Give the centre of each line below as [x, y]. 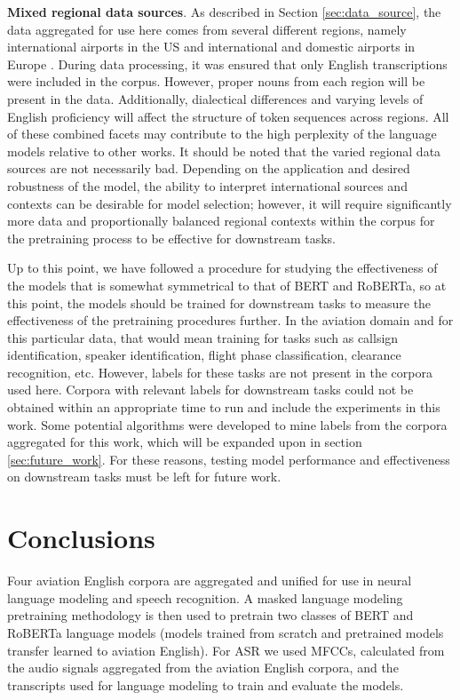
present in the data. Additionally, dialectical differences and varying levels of [215, 98]
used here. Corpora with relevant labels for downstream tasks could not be [210, 390]
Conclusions [81, 538]
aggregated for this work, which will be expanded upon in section [185, 442]
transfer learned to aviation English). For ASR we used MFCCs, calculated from [226, 650]
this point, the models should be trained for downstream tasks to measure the [219, 302]
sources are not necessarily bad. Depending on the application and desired [209, 168]
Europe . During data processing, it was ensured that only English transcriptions [227, 64]
